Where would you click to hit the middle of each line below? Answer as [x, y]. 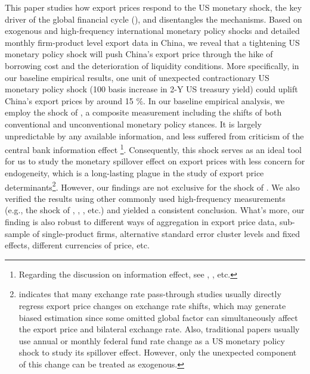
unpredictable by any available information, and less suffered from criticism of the [154, 135]
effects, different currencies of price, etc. [77, 245]
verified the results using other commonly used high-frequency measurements [145, 198]
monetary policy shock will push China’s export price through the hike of [139, 54]
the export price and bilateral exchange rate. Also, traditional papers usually [159, 329]
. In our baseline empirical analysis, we [214, 100]
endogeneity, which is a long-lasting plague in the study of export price [134, 172]
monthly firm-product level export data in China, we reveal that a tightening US [152, 42]
